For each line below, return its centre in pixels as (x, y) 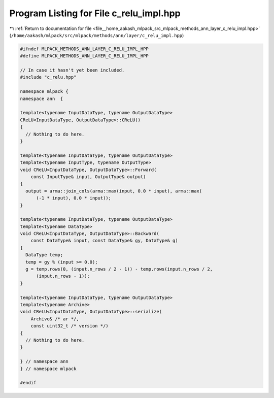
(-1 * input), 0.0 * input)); (74, 198)
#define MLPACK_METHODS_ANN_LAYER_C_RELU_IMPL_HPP (84, 56)
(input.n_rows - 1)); (63, 276)
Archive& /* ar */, (55, 319)
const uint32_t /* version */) (70, 326)
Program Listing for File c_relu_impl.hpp (95, 13)
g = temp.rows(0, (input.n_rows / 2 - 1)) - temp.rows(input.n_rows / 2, (119, 269)
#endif (28, 383)
